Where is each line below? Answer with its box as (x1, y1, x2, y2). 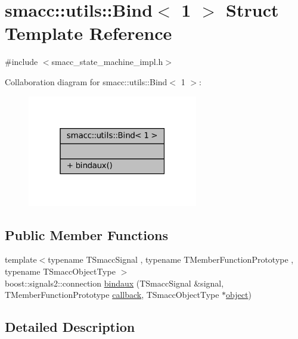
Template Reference (5, 21, 172, 45)
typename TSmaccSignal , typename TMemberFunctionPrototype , (48, 253, 294, 266)
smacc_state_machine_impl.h (51, 55, 163, 68)
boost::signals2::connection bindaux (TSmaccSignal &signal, (5, 276, 224, 289)
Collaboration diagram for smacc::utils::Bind (5, 75, 167, 88)
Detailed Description (5, 318, 135, 336)
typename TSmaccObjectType (5, 265, 116, 278)
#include (5, 55, 38, 68)
